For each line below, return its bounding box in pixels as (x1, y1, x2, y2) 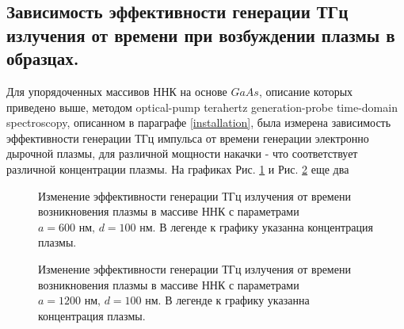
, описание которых (258, 82, 353, 99)
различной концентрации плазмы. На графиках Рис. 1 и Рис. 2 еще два (6, 160, 349, 177)
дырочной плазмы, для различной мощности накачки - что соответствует (6, 145, 358, 162)
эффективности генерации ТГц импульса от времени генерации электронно (6, 129, 369, 146)
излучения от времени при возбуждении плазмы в (6, 22, 395, 47)
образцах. (6, 46, 79, 71)
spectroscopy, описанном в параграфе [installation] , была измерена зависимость (6, 114, 391, 131)
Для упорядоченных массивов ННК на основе (6, 82, 227, 99)
